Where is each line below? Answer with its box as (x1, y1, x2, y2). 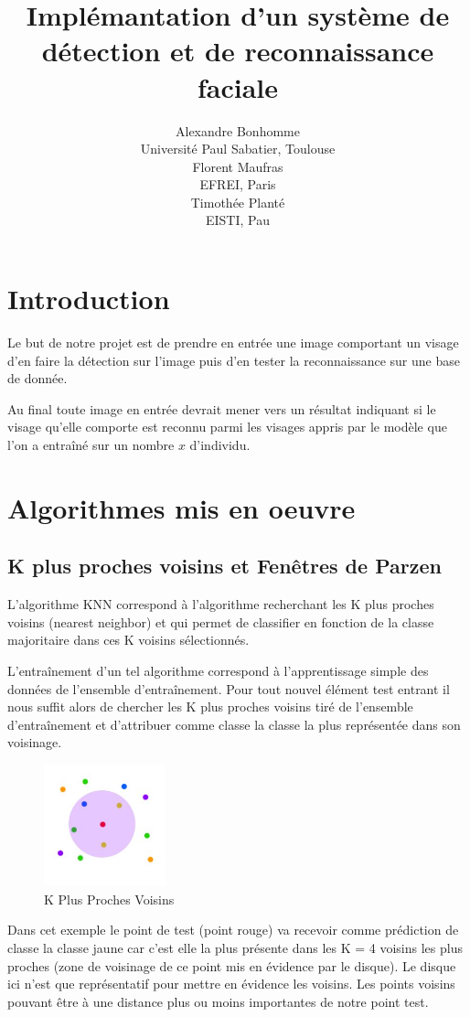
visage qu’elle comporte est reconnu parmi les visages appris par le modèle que (7, 417, 447, 436)
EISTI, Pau (205, 210, 270, 230)
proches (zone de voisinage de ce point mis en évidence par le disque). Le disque (7, 956, 456, 975)
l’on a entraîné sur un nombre (7, 434, 175, 454)
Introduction (7, 280, 170, 317)
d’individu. (189, 434, 251, 454)
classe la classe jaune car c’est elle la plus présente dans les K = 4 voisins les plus (7, 938, 463, 957)
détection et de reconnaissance (41, 32, 434, 70)
